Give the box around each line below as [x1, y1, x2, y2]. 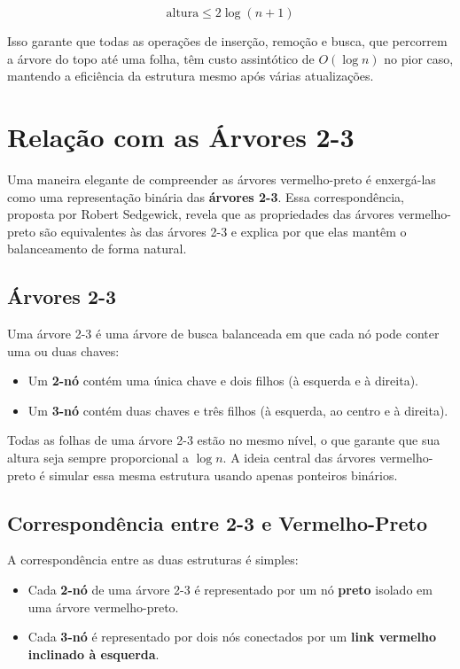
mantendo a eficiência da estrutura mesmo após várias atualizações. [7, 66, 374, 85]
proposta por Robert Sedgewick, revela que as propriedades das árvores [7, 205, 394, 223]
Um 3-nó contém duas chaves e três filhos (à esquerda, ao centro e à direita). [27, 401, 448, 419]
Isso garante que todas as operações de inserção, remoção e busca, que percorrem [7, 32, 448, 50]
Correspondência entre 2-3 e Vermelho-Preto [7, 509, 428, 536]
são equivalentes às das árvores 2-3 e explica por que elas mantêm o [39, 222, 407, 240]
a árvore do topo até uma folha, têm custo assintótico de [7, 49, 315, 67]
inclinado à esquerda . [27, 644, 160, 663]
